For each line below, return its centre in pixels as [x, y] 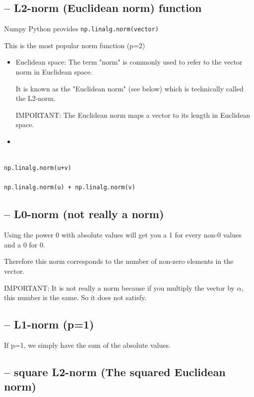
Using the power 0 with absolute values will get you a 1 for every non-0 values [123, 235]
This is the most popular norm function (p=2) [75, 45]
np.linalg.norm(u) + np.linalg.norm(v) [70, 188]
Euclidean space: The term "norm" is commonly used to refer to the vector [129, 62]
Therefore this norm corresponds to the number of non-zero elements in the [119, 261]
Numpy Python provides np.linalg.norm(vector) [81, 29]
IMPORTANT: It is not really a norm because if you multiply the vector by [119, 287]
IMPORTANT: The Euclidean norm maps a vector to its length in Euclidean [133, 115]
